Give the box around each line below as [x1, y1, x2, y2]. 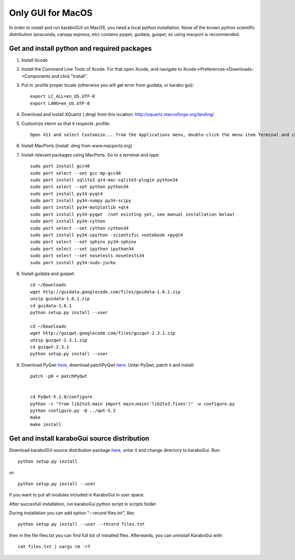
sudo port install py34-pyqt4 [30, 191, 103, 196]
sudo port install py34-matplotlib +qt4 [30, 205, 129, 210]
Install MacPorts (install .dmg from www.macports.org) [21, 143, 133, 149]
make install [30, 421, 61, 427]
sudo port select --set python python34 [30, 184, 129, 189]
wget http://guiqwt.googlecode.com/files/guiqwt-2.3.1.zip [30, 330, 176, 336]
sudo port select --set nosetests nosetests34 [30, 253, 145, 258]
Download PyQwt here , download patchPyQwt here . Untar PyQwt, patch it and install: [21, 362, 195, 368]
